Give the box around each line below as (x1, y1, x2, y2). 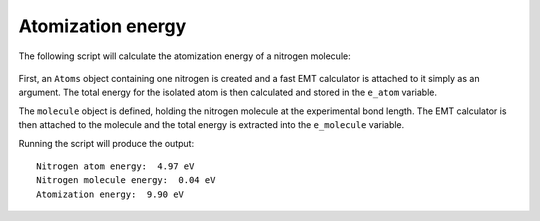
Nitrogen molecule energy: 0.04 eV (36, 175, 216, 186)
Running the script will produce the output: (18, 137, 195, 149)
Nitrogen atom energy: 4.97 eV (36, 160, 195, 172)
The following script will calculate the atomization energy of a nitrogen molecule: (18, 50, 351, 62)
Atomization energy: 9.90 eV (36, 188, 185, 200)
